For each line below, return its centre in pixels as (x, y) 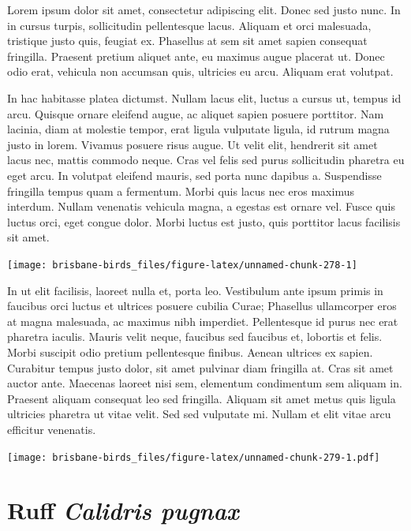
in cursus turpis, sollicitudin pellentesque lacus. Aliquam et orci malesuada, (189, 25)
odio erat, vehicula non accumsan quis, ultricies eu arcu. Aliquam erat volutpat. (200, 71)
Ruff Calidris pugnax (123, 510)
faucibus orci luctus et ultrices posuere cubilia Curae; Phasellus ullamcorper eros (202, 306)
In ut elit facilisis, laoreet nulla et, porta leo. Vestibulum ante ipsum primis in (195, 290)
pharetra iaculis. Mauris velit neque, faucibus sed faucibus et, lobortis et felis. (195, 337)
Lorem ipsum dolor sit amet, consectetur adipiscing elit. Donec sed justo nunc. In (204, 9)
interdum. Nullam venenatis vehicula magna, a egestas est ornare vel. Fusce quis (201, 206)
